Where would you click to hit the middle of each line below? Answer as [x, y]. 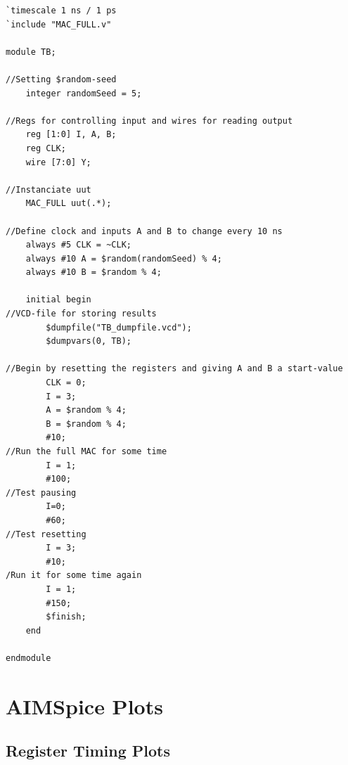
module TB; [31, 52]
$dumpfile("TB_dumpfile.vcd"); [119, 327]
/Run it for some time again [74, 576]
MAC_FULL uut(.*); [69, 204]
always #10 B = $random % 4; [94, 272]
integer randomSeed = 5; [84, 93]
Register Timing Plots [88, 751]
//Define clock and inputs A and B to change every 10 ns [144, 231]
